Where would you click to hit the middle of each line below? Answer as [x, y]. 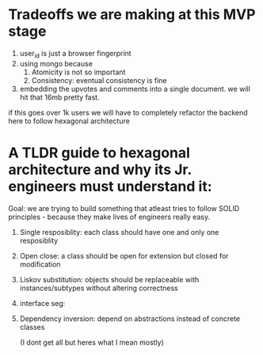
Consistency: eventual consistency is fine [99, 80]
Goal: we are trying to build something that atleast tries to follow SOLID [124, 208]
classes [32, 327]
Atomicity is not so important [78, 72]
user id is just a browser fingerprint [76, 54]
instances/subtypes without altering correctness [99, 288]
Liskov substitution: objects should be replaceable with [109, 279]
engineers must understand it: [110, 186]
